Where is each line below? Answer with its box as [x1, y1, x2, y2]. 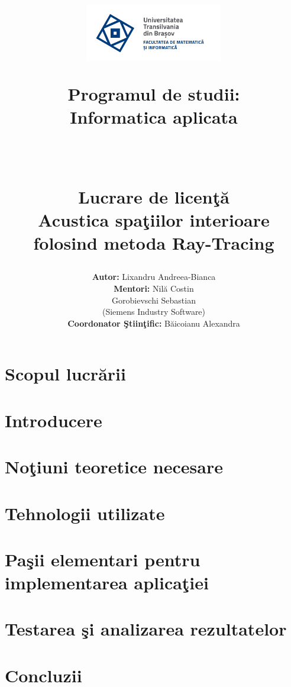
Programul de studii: [67, 82, 240, 106]
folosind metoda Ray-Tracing [33, 231, 274, 255]
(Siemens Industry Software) [102, 305, 206, 318]
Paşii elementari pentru [5, 547, 201, 571]
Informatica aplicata [70, 105, 238, 129]
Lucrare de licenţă [78, 184, 229, 208]
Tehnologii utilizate [5, 501, 165, 525]
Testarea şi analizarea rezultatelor [5, 617, 287, 641]
